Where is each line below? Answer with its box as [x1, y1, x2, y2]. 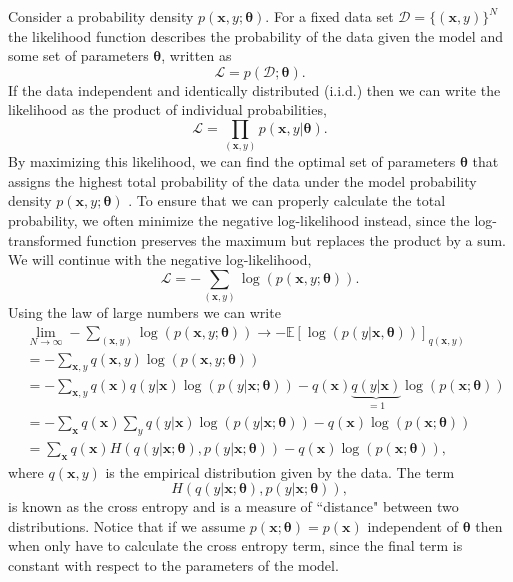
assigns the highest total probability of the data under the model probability [8, 170, 477, 191]
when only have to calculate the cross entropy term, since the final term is [8, 535, 463, 556]
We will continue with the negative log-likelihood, [8, 249, 312, 270]
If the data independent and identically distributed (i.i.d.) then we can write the [8, 79, 501, 100]
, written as [161, 45, 232, 66]
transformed [8, 229, 82, 250]
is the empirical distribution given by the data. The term [105, 461, 455, 482]
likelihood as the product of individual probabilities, [8, 99, 327, 120]
